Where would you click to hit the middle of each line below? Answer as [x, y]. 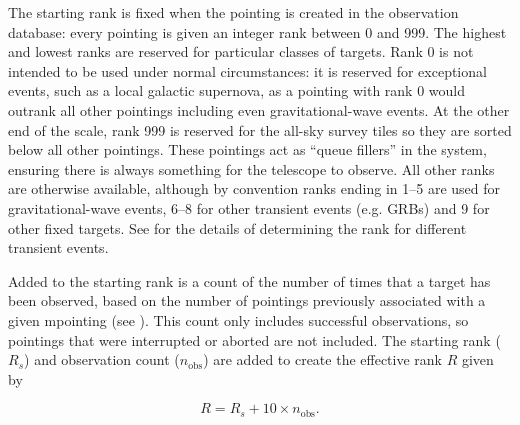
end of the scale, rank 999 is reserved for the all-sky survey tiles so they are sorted [260, 129]
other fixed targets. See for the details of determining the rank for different [237, 227]
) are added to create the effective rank [322, 359]
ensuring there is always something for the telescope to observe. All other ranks [251, 168]
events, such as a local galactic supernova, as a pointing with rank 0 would [237, 90]
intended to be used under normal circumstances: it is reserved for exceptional [247, 70]
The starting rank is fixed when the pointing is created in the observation [233, 12]
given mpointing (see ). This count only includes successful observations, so [238, 319]
